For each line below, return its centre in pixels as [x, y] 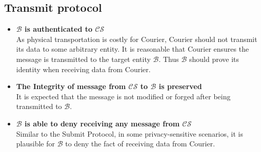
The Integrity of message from [71, 86]
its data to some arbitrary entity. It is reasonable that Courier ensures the [133, 49]
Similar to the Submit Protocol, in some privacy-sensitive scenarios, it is [129, 133]
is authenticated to [59, 29]
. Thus [169, 59]
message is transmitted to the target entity [83, 59]
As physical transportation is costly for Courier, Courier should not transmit [137, 39]
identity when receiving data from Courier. [83, 69]
